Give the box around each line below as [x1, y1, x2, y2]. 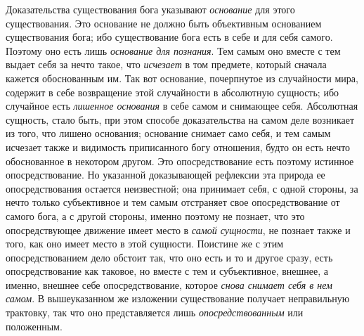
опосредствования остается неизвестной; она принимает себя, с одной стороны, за [6, 181, 358, 195]
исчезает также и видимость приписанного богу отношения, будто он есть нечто [6, 139, 351, 154]
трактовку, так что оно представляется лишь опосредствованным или [6, 305, 304, 320]
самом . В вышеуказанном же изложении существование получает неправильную [6, 291, 350, 306]
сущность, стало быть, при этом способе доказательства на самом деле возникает [6, 112, 355, 127]
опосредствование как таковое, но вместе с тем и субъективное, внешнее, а [6, 264, 329, 278]
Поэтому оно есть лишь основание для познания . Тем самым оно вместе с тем [6, 43, 341, 58]
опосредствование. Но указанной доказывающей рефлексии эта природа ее [6, 167, 325, 182]
